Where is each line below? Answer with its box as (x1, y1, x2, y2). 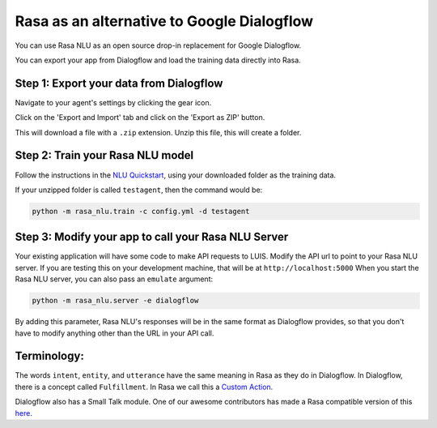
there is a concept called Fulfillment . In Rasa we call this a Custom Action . (15, 382, 274, 392)
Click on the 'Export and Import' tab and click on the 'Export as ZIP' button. (15, 113, 265, 122)
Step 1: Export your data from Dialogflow (15, 76, 223, 90)
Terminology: (15, 349, 84, 363)
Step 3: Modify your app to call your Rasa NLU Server (15, 230, 289, 244)
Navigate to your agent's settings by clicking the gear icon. (15, 97, 212, 107)
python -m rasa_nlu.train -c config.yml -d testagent (32, 207, 250, 216)
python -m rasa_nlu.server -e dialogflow (32, 296, 199, 306)
